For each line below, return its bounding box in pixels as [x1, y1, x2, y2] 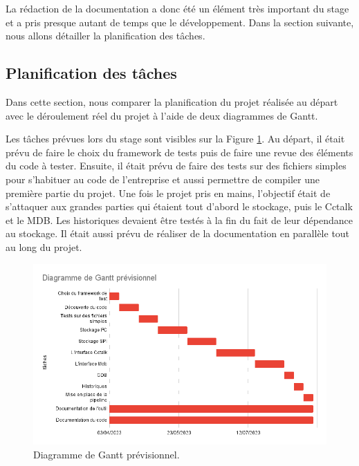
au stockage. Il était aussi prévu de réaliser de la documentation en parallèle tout [6, 226, 350, 241]
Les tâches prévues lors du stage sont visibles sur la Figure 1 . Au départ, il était [6, 131, 345, 146]
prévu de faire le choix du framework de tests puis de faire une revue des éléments [6, 145, 353, 159]
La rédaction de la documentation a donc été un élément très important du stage [6, 1, 349, 15]
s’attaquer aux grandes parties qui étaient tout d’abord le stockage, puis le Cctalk [6, 199, 353, 214]
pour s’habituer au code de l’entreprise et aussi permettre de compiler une [6, 171, 320, 186]
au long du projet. [6, 239, 82, 254]
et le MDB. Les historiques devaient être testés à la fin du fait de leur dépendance [6, 212, 353, 227]
